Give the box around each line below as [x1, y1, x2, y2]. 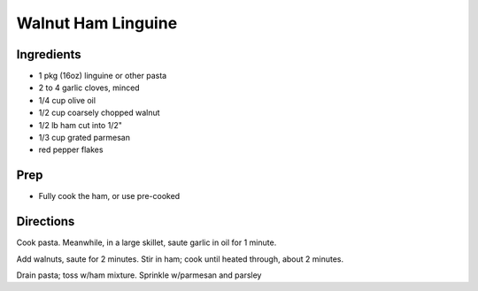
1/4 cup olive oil [38, 95, 96, 105]
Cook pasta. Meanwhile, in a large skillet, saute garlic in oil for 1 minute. [16, 237, 277, 248]
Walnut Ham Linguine [16, 13, 178, 33]
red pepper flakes [38, 144, 104, 155]
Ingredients [16, 47, 81, 62]
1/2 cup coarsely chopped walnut [38, 107, 160, 119]
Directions [16, 214, 75, 229]
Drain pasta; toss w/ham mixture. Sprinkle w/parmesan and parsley [16, 270, 262, 280]
